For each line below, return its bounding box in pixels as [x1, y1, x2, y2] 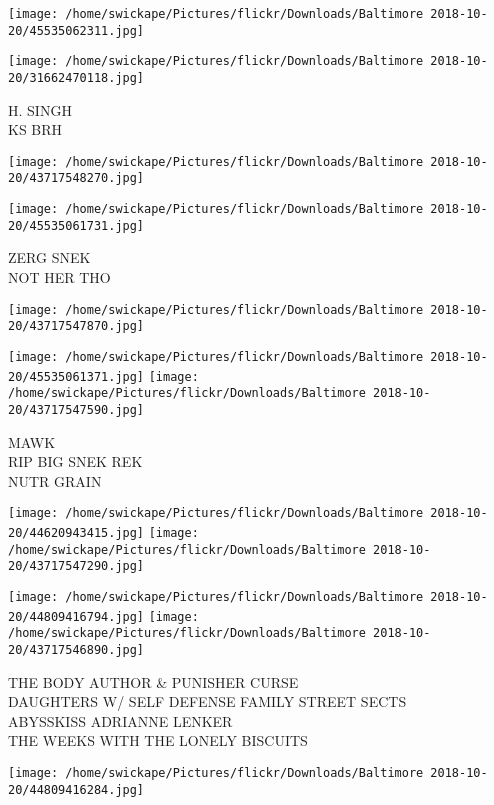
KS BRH [8, 119, 63, 140]
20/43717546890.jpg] [8, 642, 145, 657]
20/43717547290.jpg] [8, 559, 145, 574]
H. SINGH [8, 99, 72, 120]
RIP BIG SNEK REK [8, 451, 143, 472]
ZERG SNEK [8, 247, 91, 268]
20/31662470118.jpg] [8, 70, 145, 85]
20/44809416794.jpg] [8, 609, 145, 624]
